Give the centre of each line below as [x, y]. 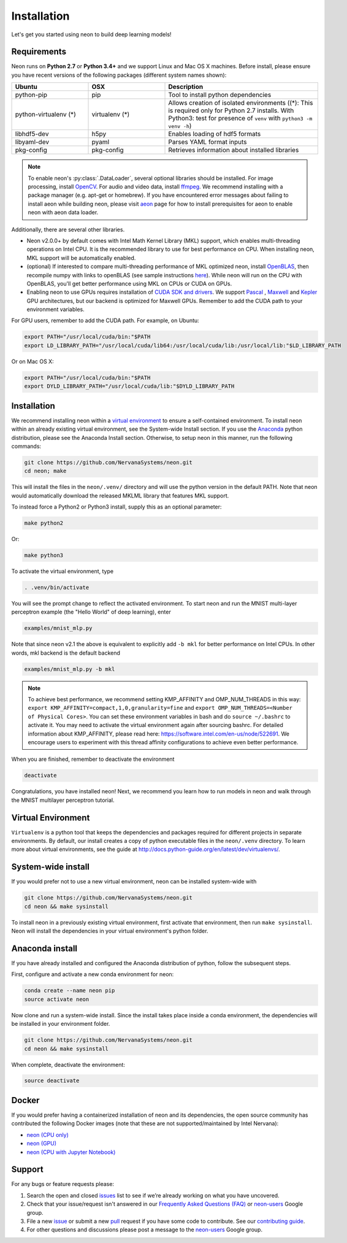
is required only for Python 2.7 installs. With [231, 110]
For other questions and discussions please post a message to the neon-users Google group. [145, 1230]
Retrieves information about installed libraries [234, 150]
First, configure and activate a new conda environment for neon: [93, 974]
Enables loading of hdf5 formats [215, 134]
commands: [26, 446]
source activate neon [57, 999]
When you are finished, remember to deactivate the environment [93, 759]
